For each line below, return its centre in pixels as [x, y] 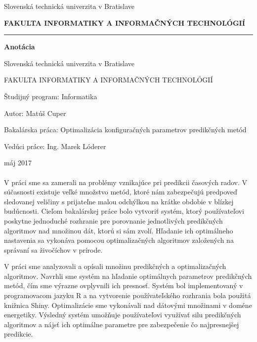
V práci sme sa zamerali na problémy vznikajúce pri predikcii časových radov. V [126, 182]
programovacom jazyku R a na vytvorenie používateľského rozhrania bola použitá [128, 295]
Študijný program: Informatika [51, 96]
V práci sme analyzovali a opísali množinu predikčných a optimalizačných [115, 266]
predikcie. [19, 334]
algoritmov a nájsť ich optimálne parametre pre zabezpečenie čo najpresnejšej [122, 324]
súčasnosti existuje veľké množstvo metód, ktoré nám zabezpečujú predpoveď [121, 192]
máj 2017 [18, 163]
